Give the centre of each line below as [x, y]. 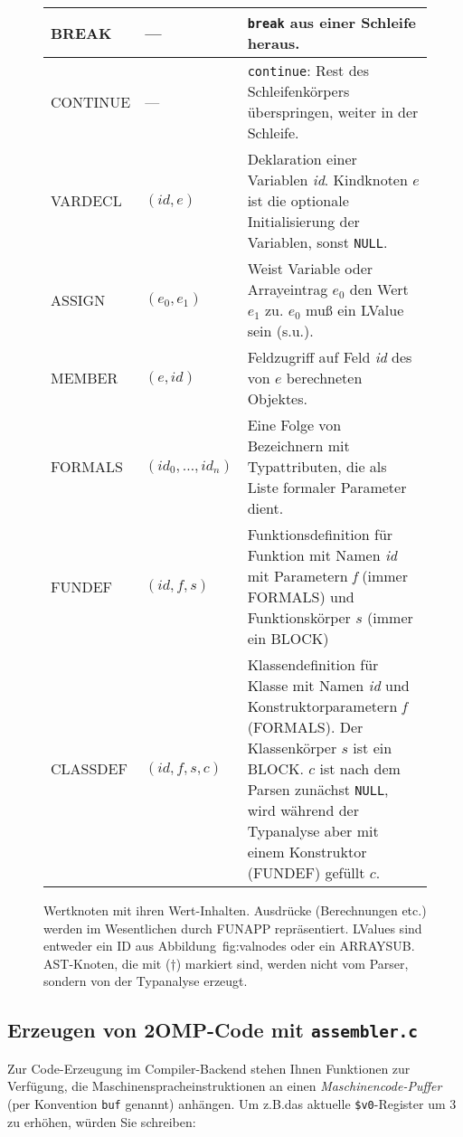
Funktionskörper [299, 617]
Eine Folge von [294, 425]
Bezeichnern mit [298, 445]
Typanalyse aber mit [313, 831]
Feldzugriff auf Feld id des [330, 357]
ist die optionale [298, 200]
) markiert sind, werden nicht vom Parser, [292, 963]
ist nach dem [360, 768]
